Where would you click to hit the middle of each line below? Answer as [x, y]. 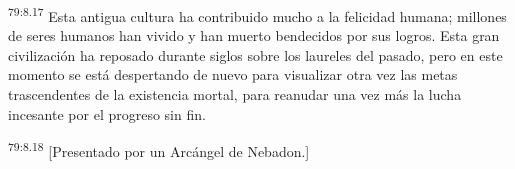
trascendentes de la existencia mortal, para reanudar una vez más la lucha [235, 94]
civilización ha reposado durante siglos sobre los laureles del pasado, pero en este [255, 54]
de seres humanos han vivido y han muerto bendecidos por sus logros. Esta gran [254, 35]
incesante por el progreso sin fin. [107, 113]
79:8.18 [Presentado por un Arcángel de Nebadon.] [159, 149]
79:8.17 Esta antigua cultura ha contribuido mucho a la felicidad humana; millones [257, 14]
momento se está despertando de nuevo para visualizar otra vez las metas [233, 74]
